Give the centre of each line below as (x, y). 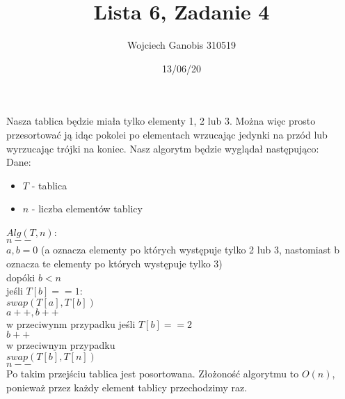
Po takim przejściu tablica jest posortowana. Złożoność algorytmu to (153, 374)
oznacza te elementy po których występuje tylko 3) (114, 264)
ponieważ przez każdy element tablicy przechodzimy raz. (127, 387)
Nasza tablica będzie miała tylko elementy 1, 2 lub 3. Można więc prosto (161, 121)
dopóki (21, 277)
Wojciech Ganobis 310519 (182, 45)
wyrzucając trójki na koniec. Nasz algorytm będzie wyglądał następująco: (163, 148)
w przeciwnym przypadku (61, 345)
